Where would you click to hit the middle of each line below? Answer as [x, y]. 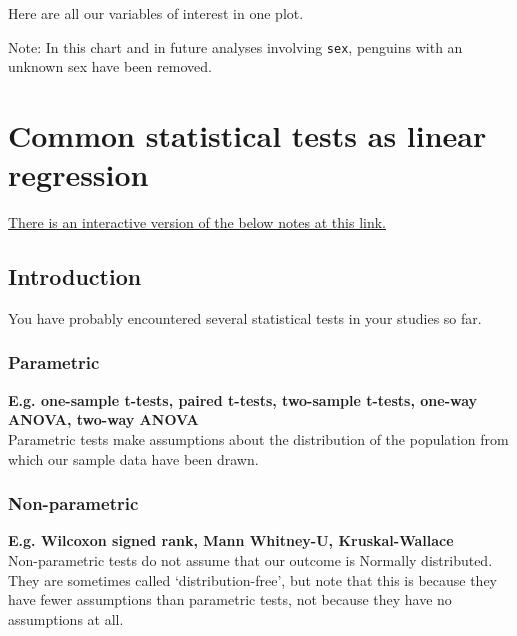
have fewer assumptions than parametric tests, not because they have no [230, 599]
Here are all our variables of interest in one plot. [156, 13]
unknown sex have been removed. [110, 66]
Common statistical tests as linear [247, 135]
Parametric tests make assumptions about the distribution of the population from [258, 438]
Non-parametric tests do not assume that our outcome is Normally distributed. [250, 559]
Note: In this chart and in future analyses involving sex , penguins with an [235, 46]
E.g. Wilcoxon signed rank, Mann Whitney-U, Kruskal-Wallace [231, 540]
